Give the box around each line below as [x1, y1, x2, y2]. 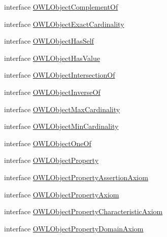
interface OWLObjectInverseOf [4, 86, 101, 97]
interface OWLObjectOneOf [4, 138, 91, 148]
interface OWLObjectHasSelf [4, 36, 94, 46]
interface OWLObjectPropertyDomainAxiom [4, 223, 144, 233]
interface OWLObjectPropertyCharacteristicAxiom [4, 206, 163, 217]
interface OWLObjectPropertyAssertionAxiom [4, 172, 148, 182]
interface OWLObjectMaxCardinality [4, 104, 120, 114]
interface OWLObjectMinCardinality [4, 121, 119, 131]
